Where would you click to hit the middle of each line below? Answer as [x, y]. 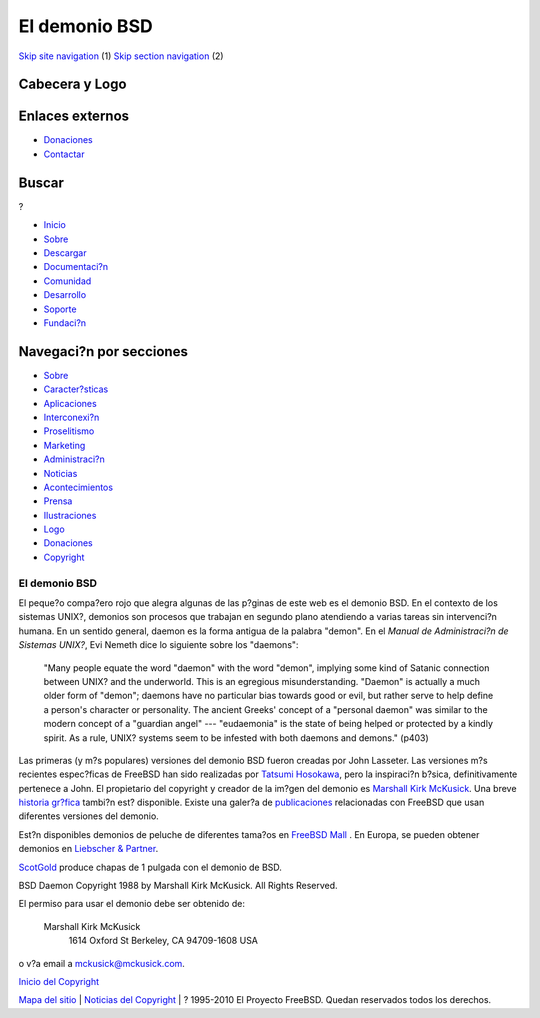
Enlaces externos [74, 116]
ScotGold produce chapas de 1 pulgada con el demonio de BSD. [150, 867]
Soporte [60, 309]
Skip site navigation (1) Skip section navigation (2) [121, 56]
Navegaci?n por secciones [103, 351]
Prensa [58, 501]
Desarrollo [65, 295]
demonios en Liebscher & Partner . [88, 849]
